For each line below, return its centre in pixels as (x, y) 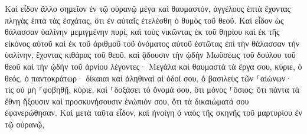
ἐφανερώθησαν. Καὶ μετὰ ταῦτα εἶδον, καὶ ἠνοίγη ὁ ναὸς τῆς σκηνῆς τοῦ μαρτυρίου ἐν (153, 112)
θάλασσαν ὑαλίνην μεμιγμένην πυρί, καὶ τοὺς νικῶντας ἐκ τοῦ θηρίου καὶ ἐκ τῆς (142, 32)
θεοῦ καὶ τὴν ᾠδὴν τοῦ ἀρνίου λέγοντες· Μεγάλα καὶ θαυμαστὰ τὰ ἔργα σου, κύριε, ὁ (153, 66)
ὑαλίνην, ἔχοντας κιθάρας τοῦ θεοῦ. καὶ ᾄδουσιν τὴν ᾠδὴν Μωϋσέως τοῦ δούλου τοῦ (150, 55)
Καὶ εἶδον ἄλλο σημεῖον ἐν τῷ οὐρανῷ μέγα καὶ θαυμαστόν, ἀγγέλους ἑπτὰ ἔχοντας (148, 8)
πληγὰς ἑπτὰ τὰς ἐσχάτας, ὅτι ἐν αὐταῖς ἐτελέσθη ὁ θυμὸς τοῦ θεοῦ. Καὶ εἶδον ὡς (144, 20)
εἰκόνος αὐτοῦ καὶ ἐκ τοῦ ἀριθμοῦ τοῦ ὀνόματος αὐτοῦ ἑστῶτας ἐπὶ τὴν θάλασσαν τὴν (152, 43)
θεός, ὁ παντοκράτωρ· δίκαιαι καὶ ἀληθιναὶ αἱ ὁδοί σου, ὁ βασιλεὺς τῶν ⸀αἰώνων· (148, 78)
